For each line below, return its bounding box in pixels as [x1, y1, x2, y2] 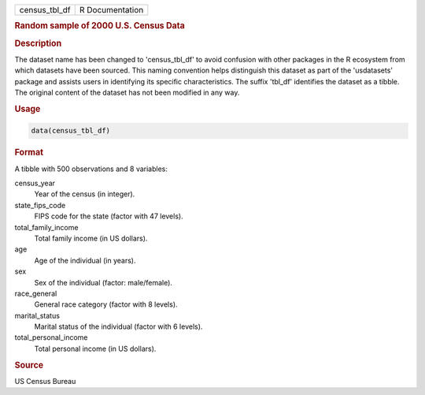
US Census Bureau [14, 376, 76, 386]
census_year [14, 178, 55, 188]
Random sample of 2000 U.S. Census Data [14, 20, 185, 32]
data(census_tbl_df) [31, 126, 110, 136]
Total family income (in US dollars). [34, 233, 148, 243]
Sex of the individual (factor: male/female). [34, 278, 173, 287]
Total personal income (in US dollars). [34, 344, 157, 353]
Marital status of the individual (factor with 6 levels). [34, 322, 203, 331]
